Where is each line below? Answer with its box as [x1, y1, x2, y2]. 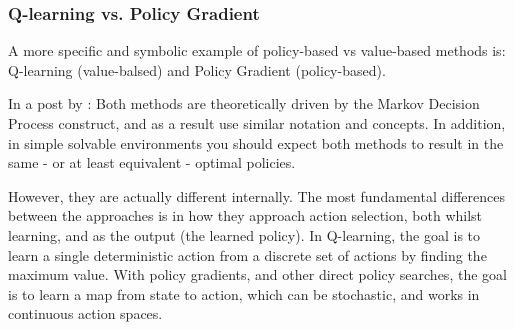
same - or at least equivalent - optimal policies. [8, 152, 296, 173]
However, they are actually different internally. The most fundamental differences [8, 185, 505, 206]
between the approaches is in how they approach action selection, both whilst [8, 205, 483, 226]
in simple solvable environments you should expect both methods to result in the [8, 132, 504, 153]
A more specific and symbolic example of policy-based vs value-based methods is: [8, 40, 506, 61]
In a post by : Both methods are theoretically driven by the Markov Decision [8, 93, 480, 114]
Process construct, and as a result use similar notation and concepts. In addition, [8, 113, 506, 133]
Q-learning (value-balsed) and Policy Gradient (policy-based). [8, 59, 386, 80]
